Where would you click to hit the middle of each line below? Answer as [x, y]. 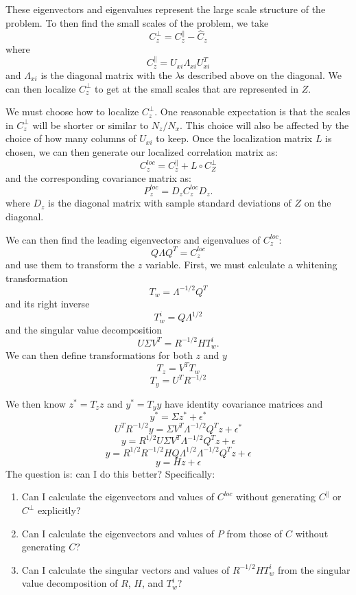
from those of [254, 533]
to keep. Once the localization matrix [234, 138]
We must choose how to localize [72, 112]
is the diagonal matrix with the [106, 74]
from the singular [314, 569]
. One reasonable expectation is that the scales [252, 112]
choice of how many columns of [71, 138]
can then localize [41, 88]
